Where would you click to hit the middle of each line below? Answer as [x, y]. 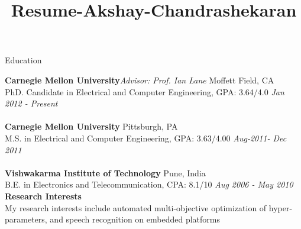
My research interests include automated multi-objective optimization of [136, 207]
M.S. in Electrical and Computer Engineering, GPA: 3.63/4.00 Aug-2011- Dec [146, 138]
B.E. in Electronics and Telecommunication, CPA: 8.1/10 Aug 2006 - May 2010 [149, 184]
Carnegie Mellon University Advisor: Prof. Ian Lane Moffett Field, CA [140, 80]
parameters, [26, 219]
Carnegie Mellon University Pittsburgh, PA [91, 126]
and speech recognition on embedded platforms [135, 219]
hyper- [281, 207]
